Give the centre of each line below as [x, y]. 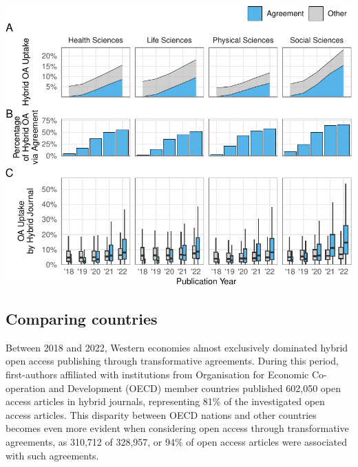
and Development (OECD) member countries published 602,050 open [194, 388]
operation [26, 388]
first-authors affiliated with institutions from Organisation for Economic [157, 374]
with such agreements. [52, 455]
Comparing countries [82, 318]
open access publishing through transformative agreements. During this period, [172, 361]
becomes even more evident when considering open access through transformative [177, 428]
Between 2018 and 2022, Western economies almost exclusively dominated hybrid [177, 347]
